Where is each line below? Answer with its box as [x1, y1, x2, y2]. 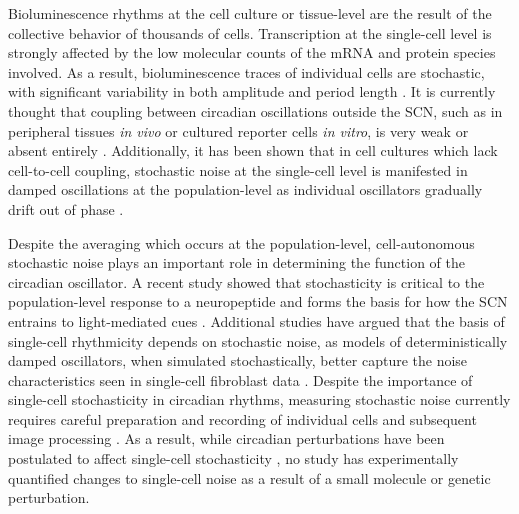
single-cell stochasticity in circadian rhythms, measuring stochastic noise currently [8, 389, 511, 410]
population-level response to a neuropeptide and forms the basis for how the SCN [8, 291, 508, 312]
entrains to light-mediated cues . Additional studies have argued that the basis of [8, 310, 505, 331]
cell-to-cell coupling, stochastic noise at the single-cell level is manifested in [8, 159, 468, 180]
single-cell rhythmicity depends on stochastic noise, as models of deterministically [8, 330, 508, 351]
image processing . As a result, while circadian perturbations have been [8, 428, 445, 449]
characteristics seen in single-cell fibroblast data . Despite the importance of [8, 369, 473, 390]
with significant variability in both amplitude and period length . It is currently [8, 81, 496, 102]
